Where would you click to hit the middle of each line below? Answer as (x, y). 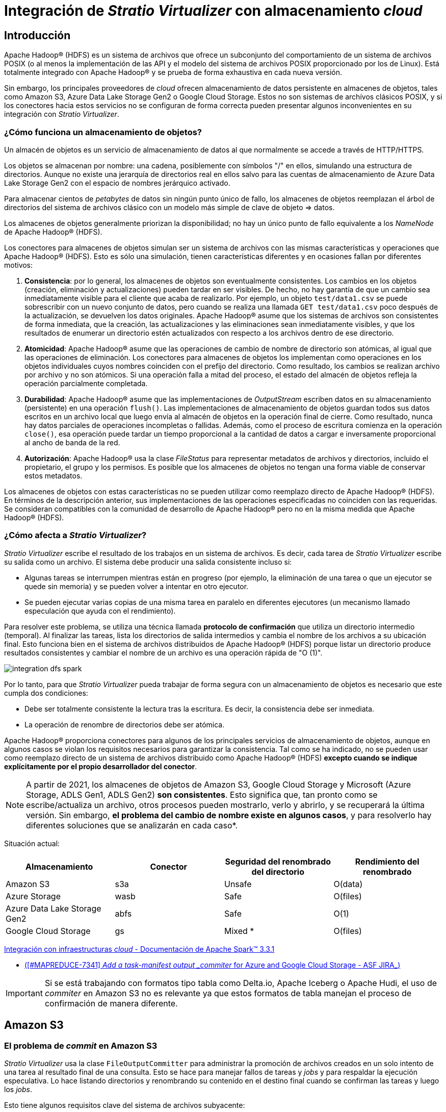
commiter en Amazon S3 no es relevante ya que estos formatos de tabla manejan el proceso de (228, 993)
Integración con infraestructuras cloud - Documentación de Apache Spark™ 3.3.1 (139, 949)
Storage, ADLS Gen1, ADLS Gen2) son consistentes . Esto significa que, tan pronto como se (202, 794)
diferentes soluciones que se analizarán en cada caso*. (132, 825)
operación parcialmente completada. (86, 383)
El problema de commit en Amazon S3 (81, 1045)
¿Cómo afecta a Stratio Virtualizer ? (75, 535)
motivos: (19, 265)
